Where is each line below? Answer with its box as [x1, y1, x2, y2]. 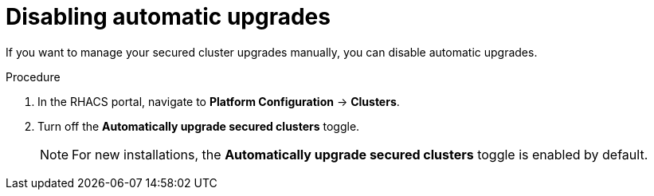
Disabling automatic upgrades [6, 3, 331, 30]
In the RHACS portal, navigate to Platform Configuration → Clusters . [37, 94, 400, 108]
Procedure [6, 69, 61, 84]
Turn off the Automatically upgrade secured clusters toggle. [37, 119, 360, 133]
